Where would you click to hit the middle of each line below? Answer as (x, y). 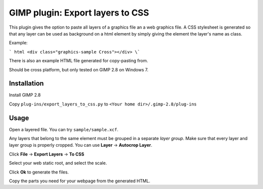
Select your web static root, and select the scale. (58, 163)
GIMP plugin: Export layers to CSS (79, 13)
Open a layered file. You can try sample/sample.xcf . (64, 129)
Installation (26, 83)
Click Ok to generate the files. (39, 172)
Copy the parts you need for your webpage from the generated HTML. (80, 181)
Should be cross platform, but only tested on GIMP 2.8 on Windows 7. (79, 69)
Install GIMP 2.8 (25, 95)
